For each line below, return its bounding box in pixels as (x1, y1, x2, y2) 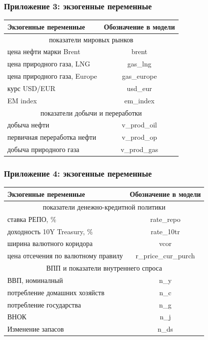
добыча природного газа (7, 144, 79, 155)
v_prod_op (122, 132, 157, 142)
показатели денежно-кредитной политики (43, 201, 166, 212)
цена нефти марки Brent (7, 46, 80, 57)
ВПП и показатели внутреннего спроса (46, 263, 162, 273)
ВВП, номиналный (7, 275, 63, 285)
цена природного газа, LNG (7, 59, 90, 69)
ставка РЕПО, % (7, 214, 56, 224)
